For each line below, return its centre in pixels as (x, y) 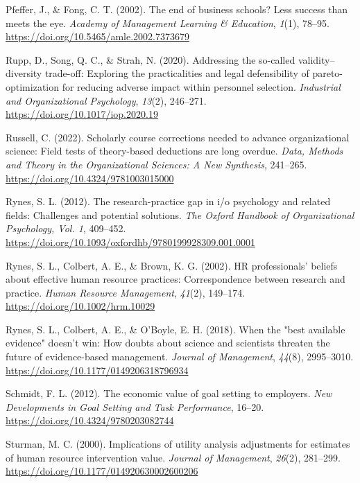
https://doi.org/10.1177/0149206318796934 (97, 370)
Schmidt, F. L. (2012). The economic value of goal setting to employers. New (169, 393)
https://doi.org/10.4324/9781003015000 (90, 178)
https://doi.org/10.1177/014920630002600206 (102, 471)
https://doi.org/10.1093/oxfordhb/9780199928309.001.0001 (130, 241)
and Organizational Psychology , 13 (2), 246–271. (106, 100)
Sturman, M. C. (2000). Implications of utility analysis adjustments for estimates (178, 444)
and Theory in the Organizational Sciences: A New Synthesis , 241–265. (156, 164)
